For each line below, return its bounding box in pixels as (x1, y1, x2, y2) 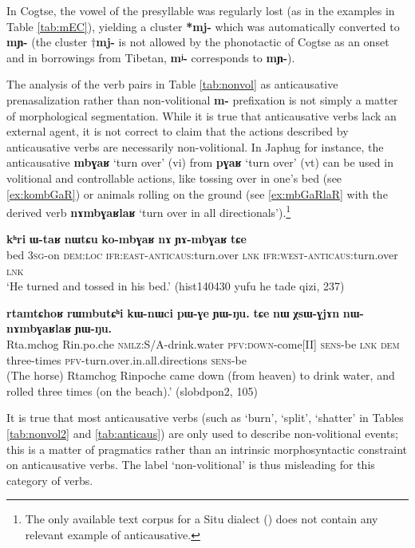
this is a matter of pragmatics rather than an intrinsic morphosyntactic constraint (6, 440, 408, 457)
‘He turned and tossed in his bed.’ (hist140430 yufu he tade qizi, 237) (6, 278, 345, 294)
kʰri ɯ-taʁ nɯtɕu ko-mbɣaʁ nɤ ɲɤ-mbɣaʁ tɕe (6, 231, 247, 247)
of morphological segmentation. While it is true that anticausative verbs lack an (6, 107, 397, 124)
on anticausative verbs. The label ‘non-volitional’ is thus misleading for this (6, 456, 375, 473)
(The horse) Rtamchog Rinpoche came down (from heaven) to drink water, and (6, 367, 395, 384)
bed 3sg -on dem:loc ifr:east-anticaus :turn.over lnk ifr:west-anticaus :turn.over (6, 246, 398, 262)
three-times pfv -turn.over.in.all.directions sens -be (6, 351, 247, 368)
